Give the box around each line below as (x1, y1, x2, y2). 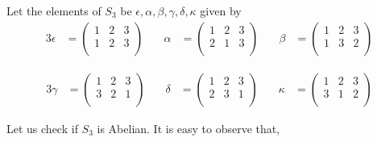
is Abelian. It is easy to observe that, (97, 119, 280, 136)
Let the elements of (6, 2, 101, 19)
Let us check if (6, 119, 78, 136)
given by (200, 2, 242, 19)
